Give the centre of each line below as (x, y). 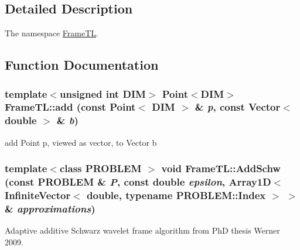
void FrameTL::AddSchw (221, 168)
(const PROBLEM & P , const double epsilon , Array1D (138, 182)
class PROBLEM (100, 168)
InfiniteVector (38, 195)
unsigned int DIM (103, 93)
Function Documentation (82, 65)
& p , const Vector (238, 107)
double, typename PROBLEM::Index (176, 195)
